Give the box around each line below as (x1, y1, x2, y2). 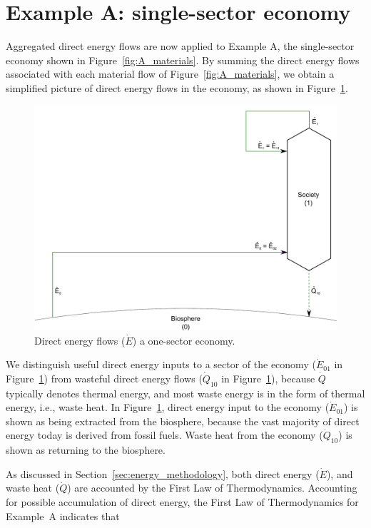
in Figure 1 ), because (221, 370, 315, 385)
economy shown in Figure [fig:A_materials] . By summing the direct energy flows (6, 52, 360, 67)
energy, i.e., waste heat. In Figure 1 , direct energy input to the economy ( (6, 400, 330, 415)
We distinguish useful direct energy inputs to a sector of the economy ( (6, 357, 316, 372)
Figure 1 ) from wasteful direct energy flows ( (6, 370, 203, 385)
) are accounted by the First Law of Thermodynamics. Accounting (67, 480, 357, 495)
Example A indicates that (6, 508, 120, 523)
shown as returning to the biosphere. (6, 442, 166, 457)
